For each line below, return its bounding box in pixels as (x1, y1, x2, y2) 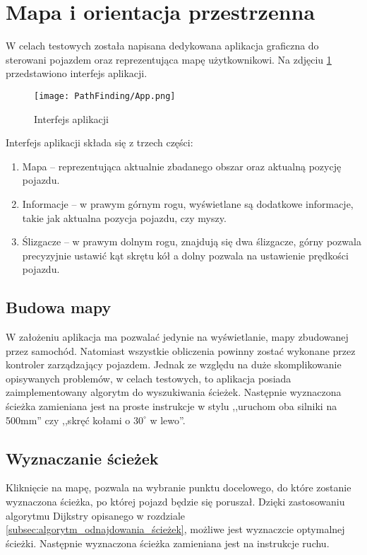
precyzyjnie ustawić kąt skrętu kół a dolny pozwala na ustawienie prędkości (22, 247, 349, 262)
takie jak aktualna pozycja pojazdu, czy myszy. (22, 210, 227, 225)
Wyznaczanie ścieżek (6, 447, 159, 469)
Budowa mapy (6, 296, 112, 318)
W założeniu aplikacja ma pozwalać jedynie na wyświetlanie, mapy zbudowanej (6, 329, 349, 344)
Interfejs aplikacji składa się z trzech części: (6, 135, 193, 150)
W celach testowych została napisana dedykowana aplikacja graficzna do (6, 38, 319, 53)
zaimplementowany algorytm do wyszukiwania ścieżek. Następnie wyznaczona (6, 385, 342, 399)
